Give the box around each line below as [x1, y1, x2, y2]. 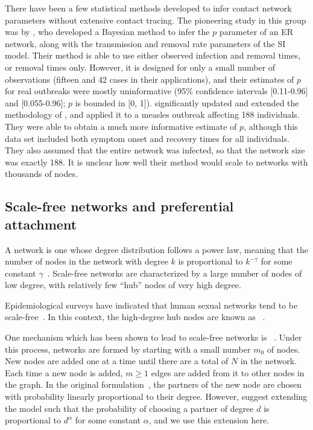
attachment [5, 214, 77, 233]
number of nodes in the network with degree [5, 255, 168, 268]
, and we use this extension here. [148, 414, 270, 426]
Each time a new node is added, [5, 366, 123, 379]
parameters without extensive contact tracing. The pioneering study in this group [5, 13, 306, 26]
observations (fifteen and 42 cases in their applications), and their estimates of [5, 72, 294, 85]
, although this [244, 120, 298, 132]
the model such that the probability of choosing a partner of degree [5, 402, 254, 414]
